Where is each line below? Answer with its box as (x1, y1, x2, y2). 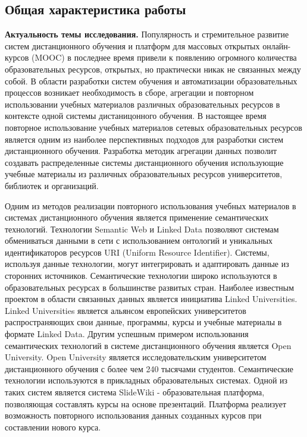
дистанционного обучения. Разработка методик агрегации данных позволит (5, 144, 277, 157)
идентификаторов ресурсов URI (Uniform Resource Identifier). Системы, (5, 246, 270, 258)
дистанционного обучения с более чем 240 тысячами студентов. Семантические (5, 362, 293, 375)
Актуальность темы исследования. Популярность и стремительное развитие (5, 28, 289, 40)
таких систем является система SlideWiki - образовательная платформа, (5, 386, 265, 398)
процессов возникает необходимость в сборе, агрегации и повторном (5, 86, 254, 99)
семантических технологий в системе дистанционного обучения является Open (5, 339, 292, 351)
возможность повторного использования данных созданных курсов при (5, 409, 262, 422)
